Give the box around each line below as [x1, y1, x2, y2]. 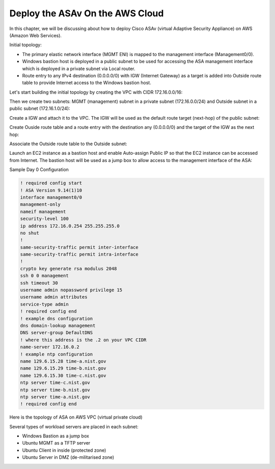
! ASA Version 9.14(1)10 [20, 187, 82, 193]
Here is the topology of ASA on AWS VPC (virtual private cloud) [9, 414, 143, 420]
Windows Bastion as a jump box [22, 433, 89, 439]
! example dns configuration [20, 316, 93, 321]
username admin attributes [20, 294, 88, 300]
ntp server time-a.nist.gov [20, 394, 90, 400]
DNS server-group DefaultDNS [20, 330, 93, 336]
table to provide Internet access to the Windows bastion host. [22, 79, 151, 86]
